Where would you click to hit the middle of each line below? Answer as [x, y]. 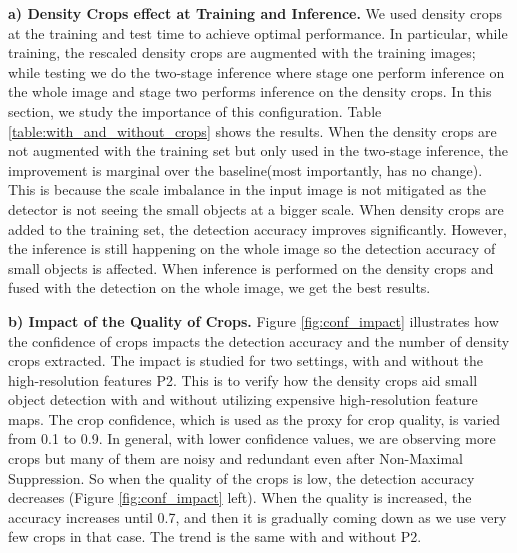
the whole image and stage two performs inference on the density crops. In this [250, 91]
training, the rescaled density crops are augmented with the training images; [242, 52]
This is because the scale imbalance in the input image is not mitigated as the [247, 189]
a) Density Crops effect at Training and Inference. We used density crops [255, 13]
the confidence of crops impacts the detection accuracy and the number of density [259, 340]
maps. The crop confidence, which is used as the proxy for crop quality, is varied [254, 418]
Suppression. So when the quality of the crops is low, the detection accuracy [241, 477]
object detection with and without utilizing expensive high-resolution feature [243, 399]
